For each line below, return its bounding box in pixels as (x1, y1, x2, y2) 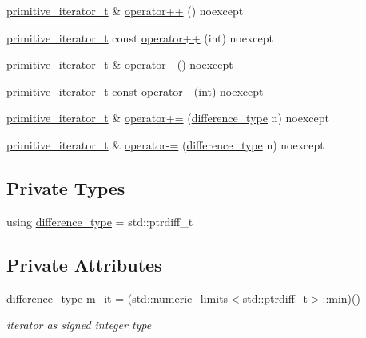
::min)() (322, 289, 360, 306)
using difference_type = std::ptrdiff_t (6, 213, 193, 229)
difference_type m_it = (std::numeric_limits (6, 289, 229, 306)
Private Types (6, 175, 125, 200)
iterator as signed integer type (6, 316, 152, 333)
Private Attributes (6, 252, 162, 276)
